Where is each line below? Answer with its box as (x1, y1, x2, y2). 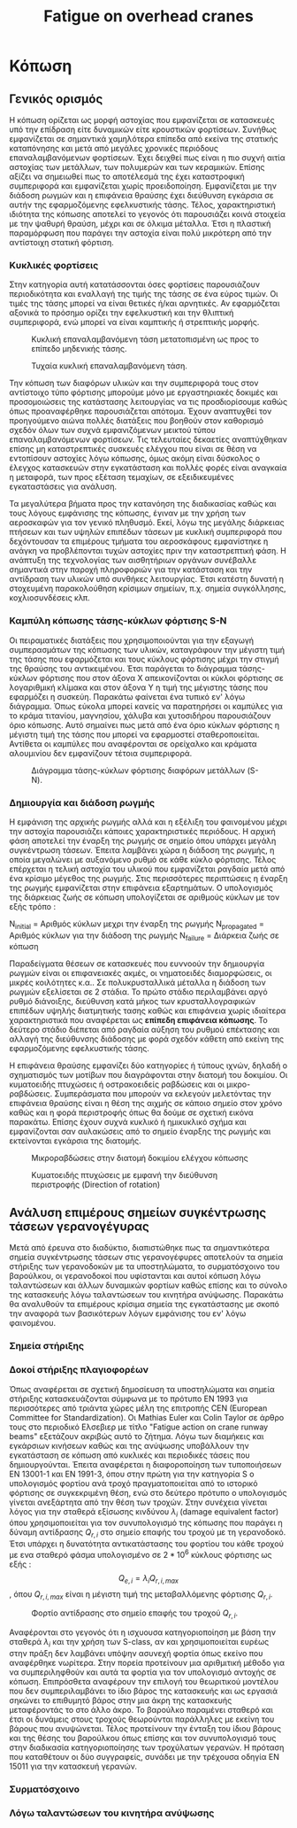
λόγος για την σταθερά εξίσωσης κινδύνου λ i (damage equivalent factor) (9, 1506, 279, 1519)
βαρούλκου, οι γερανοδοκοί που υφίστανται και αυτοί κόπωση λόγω (9, 1271, 261, 1282)
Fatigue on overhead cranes (43, 6, 254, 27)
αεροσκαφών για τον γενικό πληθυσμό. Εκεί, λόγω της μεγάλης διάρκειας (9, 517, 285, 528)
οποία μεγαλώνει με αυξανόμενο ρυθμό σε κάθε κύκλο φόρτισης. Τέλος (9, 854, 277, 864)
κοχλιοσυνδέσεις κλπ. (9, 593, 90, 603)
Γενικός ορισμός (9, 91, 103, 106)
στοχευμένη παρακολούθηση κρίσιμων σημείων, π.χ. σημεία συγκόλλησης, (9, 583, 286, 594)
